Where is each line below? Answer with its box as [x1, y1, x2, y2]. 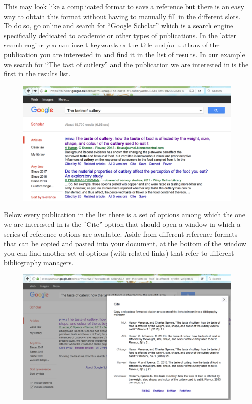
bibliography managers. [4, 257, 74, 268]
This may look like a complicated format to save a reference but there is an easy [4, 1, 244, 11]
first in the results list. [4, 68, 71, 79]
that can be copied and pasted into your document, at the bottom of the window [4, 238, 246, 248]
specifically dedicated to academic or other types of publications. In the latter [4, 30, 236, 40]
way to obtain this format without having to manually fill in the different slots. [4, 11, 241, 21]
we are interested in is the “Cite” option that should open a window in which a [4, 219, 241, 229]
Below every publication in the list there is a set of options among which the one [4, 209, 246, 220]
